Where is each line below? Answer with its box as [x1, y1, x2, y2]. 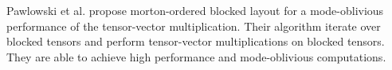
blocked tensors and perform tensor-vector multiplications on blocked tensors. [6, 33, 385, 50]
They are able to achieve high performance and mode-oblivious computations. [6, 48, 386, 64]
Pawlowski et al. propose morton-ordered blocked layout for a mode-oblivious [6, 2, 384, 18]
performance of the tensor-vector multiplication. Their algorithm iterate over [6, 17, 381, 34]
